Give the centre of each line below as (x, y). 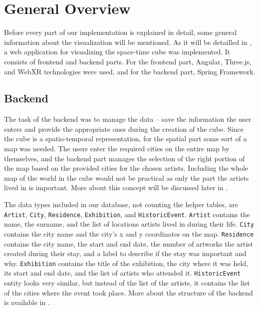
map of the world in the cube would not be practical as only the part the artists (127, 177)
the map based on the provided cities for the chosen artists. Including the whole (126, 168)
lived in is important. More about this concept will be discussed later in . (116, 187)
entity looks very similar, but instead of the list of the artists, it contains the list (127, 283)
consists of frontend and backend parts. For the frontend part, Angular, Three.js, (128, 61)
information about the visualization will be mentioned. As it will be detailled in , (128, 42)
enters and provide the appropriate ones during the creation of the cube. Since (124, 129)
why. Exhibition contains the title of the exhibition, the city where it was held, (126, 263)
